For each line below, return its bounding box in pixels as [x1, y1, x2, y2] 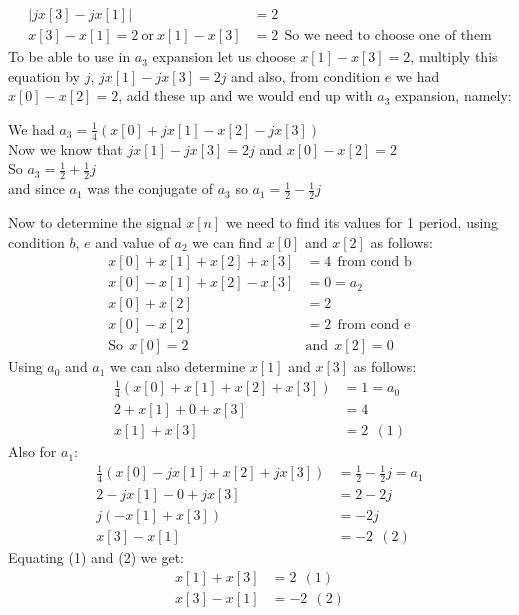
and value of [95, 231, 170, 252]
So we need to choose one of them [284, 29, 492, 44]
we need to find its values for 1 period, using [225, 211, 499, 232]
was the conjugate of [87, 178, 213, 199]
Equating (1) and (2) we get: [8, 547, 184, 568]
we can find [192, 231, 262, 252]
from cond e [337, 318, 411, 333]
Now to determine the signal [8, 211, 182, 232]
